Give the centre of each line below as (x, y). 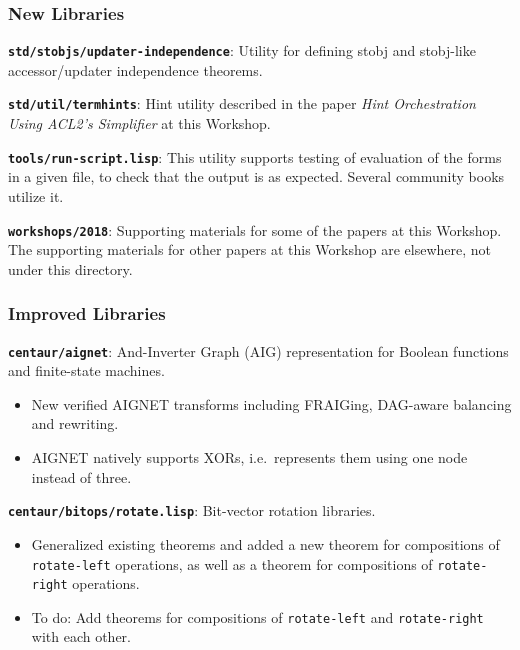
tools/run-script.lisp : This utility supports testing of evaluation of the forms (255, 156)
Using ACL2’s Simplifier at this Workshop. (139, 123)
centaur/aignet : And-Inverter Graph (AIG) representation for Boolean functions (258, 350)
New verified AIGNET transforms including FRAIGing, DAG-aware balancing (271, 403)
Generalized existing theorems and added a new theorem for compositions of (265, 543)
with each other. (81, 636)
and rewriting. (75, 423)
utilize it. (36, 195)
